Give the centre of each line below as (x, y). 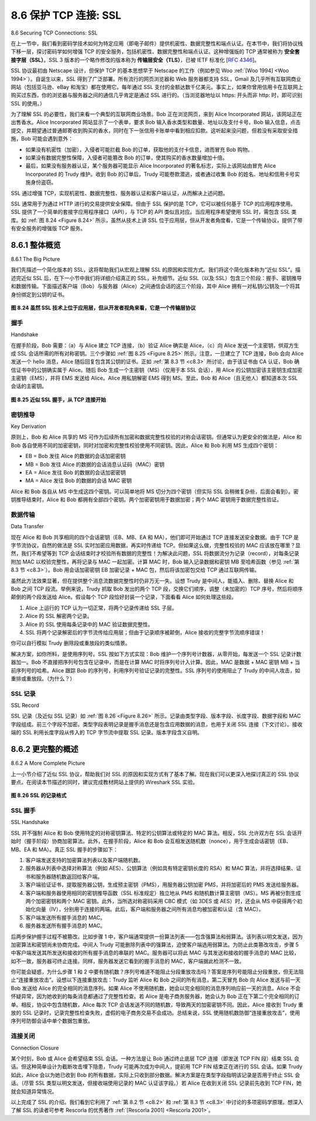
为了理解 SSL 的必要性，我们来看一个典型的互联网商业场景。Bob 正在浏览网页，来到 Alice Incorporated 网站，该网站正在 (157, 114)
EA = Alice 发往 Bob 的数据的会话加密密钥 (75, 472)
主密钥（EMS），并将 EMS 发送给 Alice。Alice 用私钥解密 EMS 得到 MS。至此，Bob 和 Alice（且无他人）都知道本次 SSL (154, 378)
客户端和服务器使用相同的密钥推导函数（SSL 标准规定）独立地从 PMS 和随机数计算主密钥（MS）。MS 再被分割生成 (163, 893)
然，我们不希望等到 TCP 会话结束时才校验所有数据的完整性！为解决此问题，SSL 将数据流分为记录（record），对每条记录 (155, 553)
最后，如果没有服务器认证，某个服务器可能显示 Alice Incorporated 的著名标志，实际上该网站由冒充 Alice (151, 166)
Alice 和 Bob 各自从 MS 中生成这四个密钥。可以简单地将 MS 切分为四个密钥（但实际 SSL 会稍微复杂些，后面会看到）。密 (155, 491)
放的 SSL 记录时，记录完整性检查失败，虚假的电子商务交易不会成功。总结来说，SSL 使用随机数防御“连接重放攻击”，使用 (155, 1013)
